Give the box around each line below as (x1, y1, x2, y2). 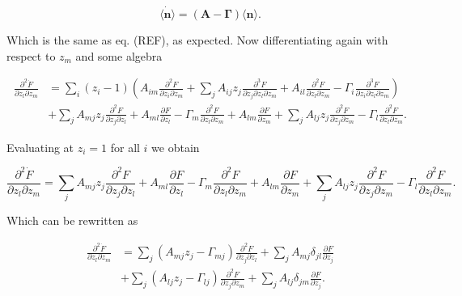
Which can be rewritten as (6, 212, 138, 229)
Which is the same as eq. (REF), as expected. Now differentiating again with (6, 32, 388, 49)
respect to (6, 47, 56, 64)
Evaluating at (6, 138, 74, 155)
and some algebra (75, 47, 163, 64)
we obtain (151, 138, 200, 155)
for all (110, 138, 140, 155)
